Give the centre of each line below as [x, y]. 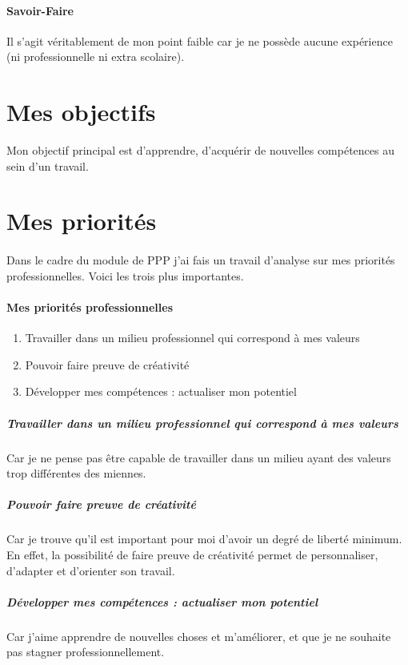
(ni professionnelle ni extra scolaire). [96, 56]
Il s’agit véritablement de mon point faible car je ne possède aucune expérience [200, 40]
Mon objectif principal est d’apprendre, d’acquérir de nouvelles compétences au [201, 150]
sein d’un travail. [48, 165]
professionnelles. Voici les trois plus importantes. [125, 275]
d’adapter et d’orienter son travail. [91, 570]
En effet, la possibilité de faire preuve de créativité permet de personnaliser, [192, 554]
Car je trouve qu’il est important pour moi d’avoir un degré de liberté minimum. [204, 539]
